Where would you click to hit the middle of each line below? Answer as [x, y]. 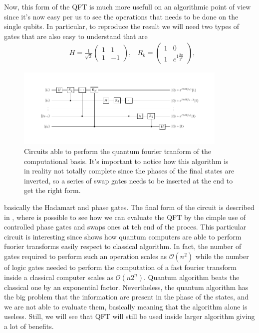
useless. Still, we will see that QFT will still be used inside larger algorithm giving [129, 316]
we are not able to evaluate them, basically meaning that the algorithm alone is [126, 306]
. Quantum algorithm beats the [192, 277]
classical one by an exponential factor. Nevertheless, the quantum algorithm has [126, 287]
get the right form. [52, 190]
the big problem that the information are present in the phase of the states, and [127, 297]
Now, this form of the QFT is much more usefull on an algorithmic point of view [128, 6]
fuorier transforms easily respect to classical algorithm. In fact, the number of [123, 246]
